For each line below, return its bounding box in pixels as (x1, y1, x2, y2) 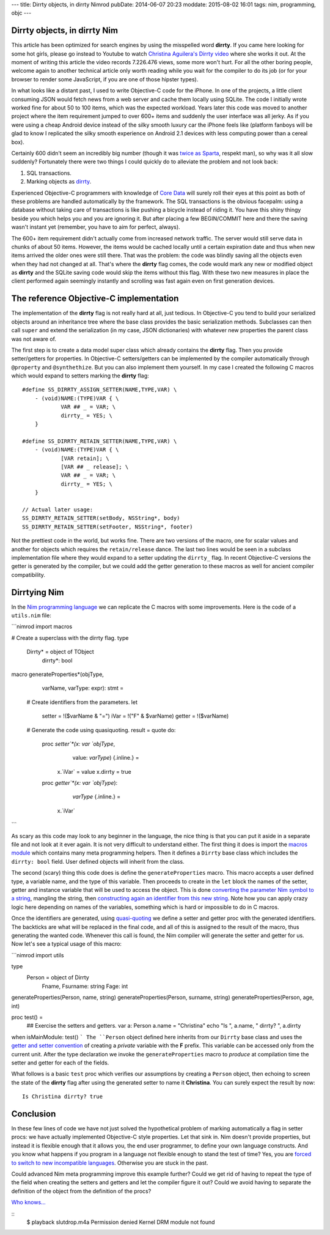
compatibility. (11, 571, 46, 578)
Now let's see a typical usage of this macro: (11, 940, 122, 948)
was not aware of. (11, 335, 56, 343)
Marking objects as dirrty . (26, 178, 92, 185)
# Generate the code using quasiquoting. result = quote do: (26, 726, 176, 733)
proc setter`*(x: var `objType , (42, 740, 116, 747)
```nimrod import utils (11, 951, 64, 959)
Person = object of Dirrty (26, 974, 90, 981)
